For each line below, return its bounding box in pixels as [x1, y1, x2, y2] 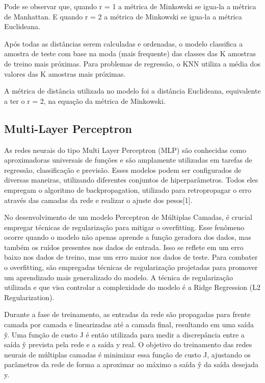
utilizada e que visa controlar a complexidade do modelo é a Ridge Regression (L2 [4, 282, 260, 292]
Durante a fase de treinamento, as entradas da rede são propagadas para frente [4, 309, 251, 320]
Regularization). [4, 291, 55, 302]
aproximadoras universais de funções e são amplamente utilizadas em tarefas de [4, 154, 252, 165]
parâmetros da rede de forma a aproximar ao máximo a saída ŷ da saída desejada [4, 359, 259, 370]
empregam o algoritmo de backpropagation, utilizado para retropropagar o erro [4, 184, 251, 195]
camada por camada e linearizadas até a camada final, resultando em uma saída [4, 319, 254, 330]
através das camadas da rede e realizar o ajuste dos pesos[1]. [4, 194, 193, 205]
